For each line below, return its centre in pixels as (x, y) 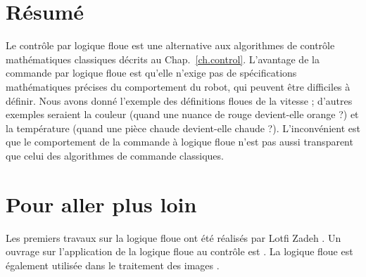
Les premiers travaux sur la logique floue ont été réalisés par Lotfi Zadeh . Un (173, 237)
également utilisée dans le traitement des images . (113, 265)
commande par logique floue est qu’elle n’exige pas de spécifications (151, 73)
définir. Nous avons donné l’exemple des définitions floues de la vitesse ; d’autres (179, 100)
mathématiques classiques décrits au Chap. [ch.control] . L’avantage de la (163, 59)
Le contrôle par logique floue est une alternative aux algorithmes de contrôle (170, 45)
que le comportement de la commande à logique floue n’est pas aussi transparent (179, 142)
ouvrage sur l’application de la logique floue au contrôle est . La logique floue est (179, 251)
